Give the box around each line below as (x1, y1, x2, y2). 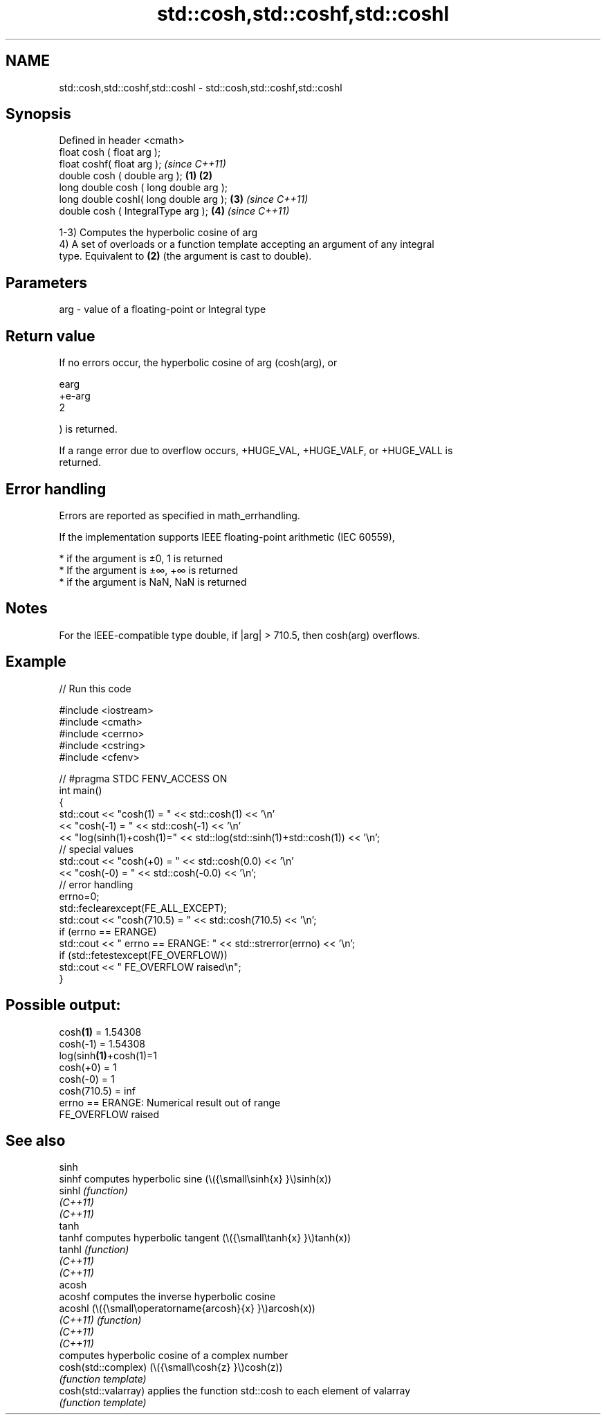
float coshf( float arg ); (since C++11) (59, 158, 226, 170)
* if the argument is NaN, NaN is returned (59, 575, 247, 588)
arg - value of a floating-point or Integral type (59, 303, 266, 316)
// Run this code (59, 682, 131, 694)
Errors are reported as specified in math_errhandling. (59, 509, 300, 521)
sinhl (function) (59, 1185, 128, 1197)
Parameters (6, 273, 87, 291)
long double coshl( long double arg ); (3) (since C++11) (59, 193, 309, 206)
